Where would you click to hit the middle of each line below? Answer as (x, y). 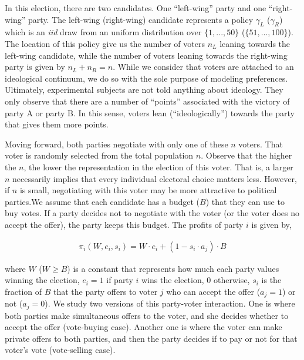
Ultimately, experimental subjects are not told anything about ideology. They (144, 90)
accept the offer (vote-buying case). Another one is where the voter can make (143, 327)
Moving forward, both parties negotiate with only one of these (116, 144)
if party (120, 280)
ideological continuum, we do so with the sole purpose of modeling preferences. (146, 78)
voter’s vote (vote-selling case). (60, 350)
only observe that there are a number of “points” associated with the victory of (147, 101)
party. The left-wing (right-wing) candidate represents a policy (141, 19)
